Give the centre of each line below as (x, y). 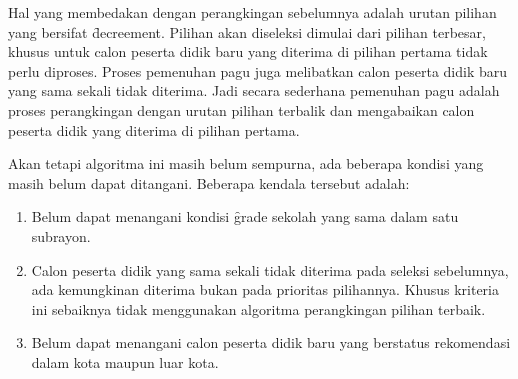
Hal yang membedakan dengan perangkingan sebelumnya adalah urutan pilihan (252, 12)
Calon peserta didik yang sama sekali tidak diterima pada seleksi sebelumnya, (270, 269)
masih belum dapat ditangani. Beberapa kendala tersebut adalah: (209, 182)
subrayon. (61, 235)
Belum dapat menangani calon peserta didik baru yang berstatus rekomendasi (271, 342)
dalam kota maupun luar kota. (125, 361)
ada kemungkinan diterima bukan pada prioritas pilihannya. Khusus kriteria (265, 289)
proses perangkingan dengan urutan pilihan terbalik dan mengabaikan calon (241, 109)
